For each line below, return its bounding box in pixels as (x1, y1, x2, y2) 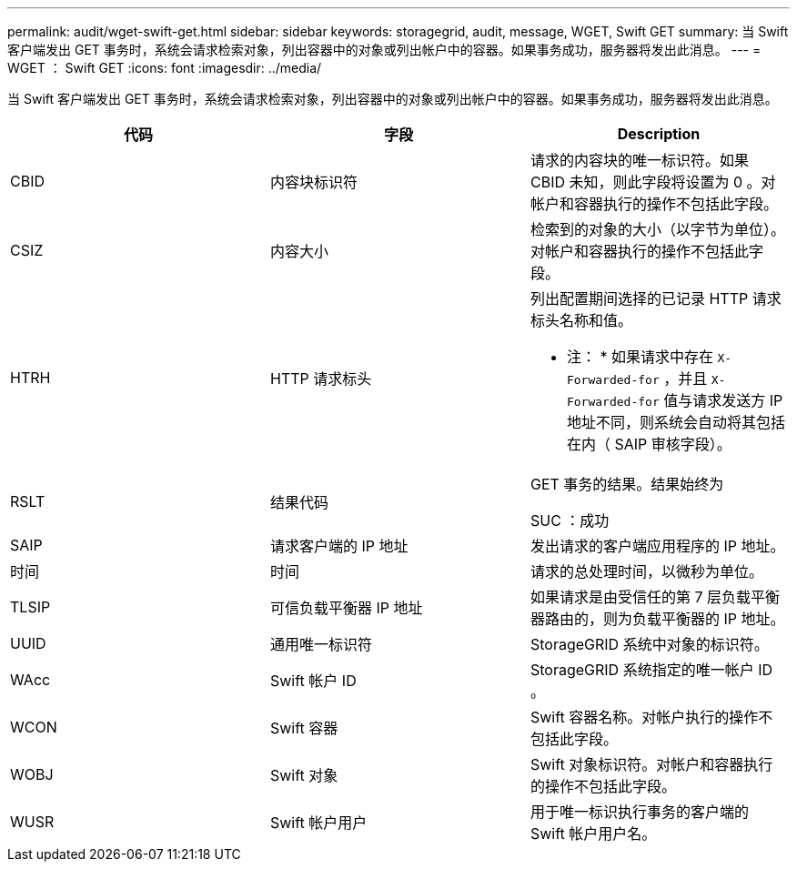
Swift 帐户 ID (269, 672, 357, 690)
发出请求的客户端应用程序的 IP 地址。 (530, 537, 785, 555)
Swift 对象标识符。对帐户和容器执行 (530, 755, 773, 773)
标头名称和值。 (530, 311, 632, 329)
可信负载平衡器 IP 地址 (269, 599, 423, 617)
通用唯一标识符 (269, 635, 372, 653)
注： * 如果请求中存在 (566, 348, 713, 366)
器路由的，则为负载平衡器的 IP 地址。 (530, 610, 785, 628)
